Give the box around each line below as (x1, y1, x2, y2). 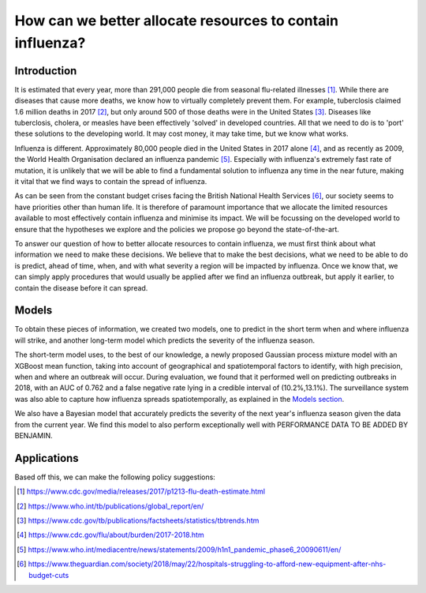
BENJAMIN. (14, 430, 53, 440)
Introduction (14, 64, 77, 77)
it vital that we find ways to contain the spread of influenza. (14, 176, 207, 186)
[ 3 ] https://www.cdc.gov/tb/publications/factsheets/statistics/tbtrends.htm (17, 516, 260, 525)
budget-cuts (28, 570, 69, 580)
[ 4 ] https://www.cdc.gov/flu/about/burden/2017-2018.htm (17, 530, 204, 540)
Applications (14, 451, 79, 465)
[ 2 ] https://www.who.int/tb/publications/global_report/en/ (17, 501, 204, 511)
